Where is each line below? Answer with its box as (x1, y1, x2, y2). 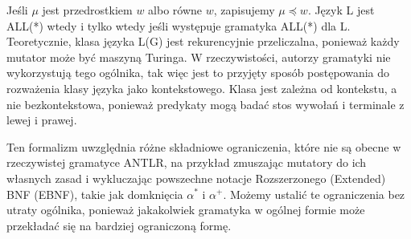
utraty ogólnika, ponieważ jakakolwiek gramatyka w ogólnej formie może (6, 201, 365, 218)
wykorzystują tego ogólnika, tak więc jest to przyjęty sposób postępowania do (6, 64, 390, 81)
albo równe (148, 2, 203, 18)
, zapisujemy (213, 2, 275, 18)
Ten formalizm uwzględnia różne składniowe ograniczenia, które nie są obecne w (6, 138, 401, 155)
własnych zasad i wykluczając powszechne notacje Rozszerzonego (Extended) (6, 169, 386, 186)
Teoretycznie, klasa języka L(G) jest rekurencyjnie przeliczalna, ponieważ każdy (6, 33, 400, 50)
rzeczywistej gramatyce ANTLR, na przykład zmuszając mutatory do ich (6, 154, 367, 171)
